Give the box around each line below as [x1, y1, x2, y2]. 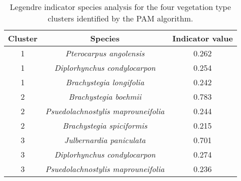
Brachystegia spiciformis [62, 120, 148, 131]
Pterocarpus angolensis [65, 47, 145, 59]
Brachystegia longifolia [65, 76, 144, 88]
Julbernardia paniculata [64, 134, 146, 146]
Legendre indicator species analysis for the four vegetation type [9, 1, 231, 12]
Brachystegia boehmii [68, 91, 142, 102]
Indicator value [172, 32, 233, 44]
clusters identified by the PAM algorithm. [47, 12, 193, 24]
